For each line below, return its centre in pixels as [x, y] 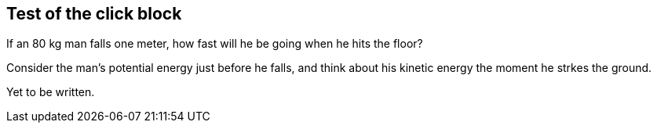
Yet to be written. [51, 92]
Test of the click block [94, 14]
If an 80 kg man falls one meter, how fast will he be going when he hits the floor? [215, 44]
